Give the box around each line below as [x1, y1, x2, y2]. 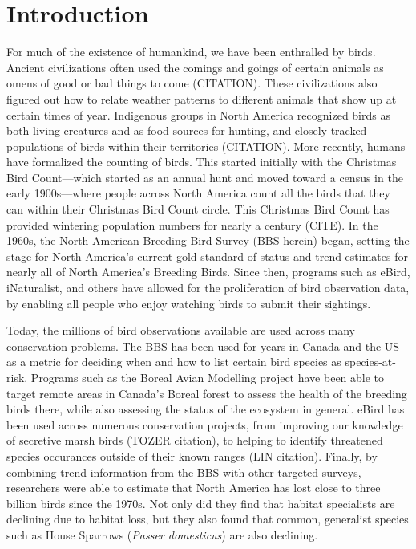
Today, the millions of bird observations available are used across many [6, 322, 356, 339]
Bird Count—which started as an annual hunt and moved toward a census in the [6, 169, 403, 185]
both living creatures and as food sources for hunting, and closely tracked [6, 122, 367, 139]
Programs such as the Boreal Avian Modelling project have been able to [30, 369, 385, 385]
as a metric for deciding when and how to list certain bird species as [6, 353, 341, 370]
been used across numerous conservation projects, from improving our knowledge [6, 416, 403, 433]
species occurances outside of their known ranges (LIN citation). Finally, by [6, 447, 378, 464]
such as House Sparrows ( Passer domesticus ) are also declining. [6, 526, 318, 543]
